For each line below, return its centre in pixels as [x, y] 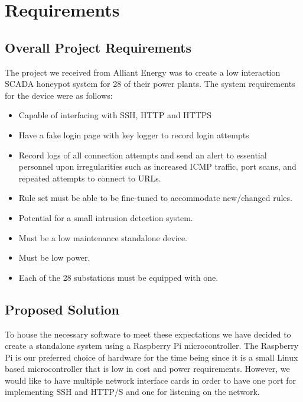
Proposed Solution [62, 309]
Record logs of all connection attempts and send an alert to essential [143, 155]
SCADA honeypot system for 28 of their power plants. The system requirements [150, 84]
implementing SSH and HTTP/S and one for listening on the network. [132, 392]
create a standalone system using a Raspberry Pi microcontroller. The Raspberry [152, 346]
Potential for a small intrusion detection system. [106, 217]
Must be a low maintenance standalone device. [103, 237]
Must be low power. [54, 257]
